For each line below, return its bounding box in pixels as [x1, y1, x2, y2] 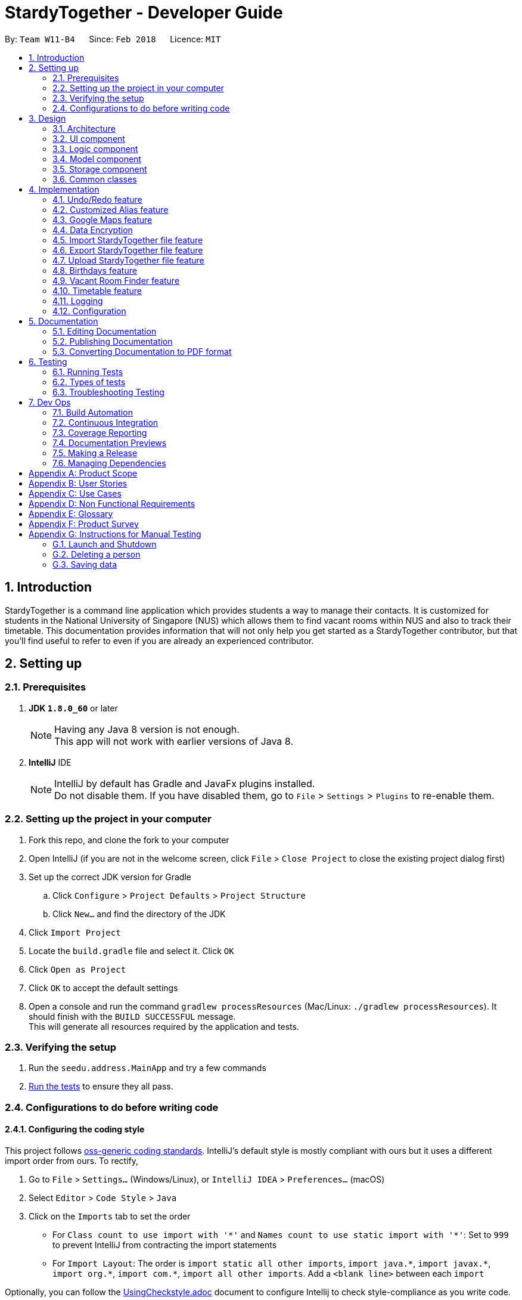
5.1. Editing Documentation [52, 326, 157, 336]
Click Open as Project [29, 964, 126, 974]
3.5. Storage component [52, 163, 147, 174]
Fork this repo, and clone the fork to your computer [29, 834, 229, 845]
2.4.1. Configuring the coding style [5, 1124, 145, 1135]
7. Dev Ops [29, 397, 71, 407]
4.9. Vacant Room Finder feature [52, 275, 180, 286]
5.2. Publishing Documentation [52, 336, 173, 346]
